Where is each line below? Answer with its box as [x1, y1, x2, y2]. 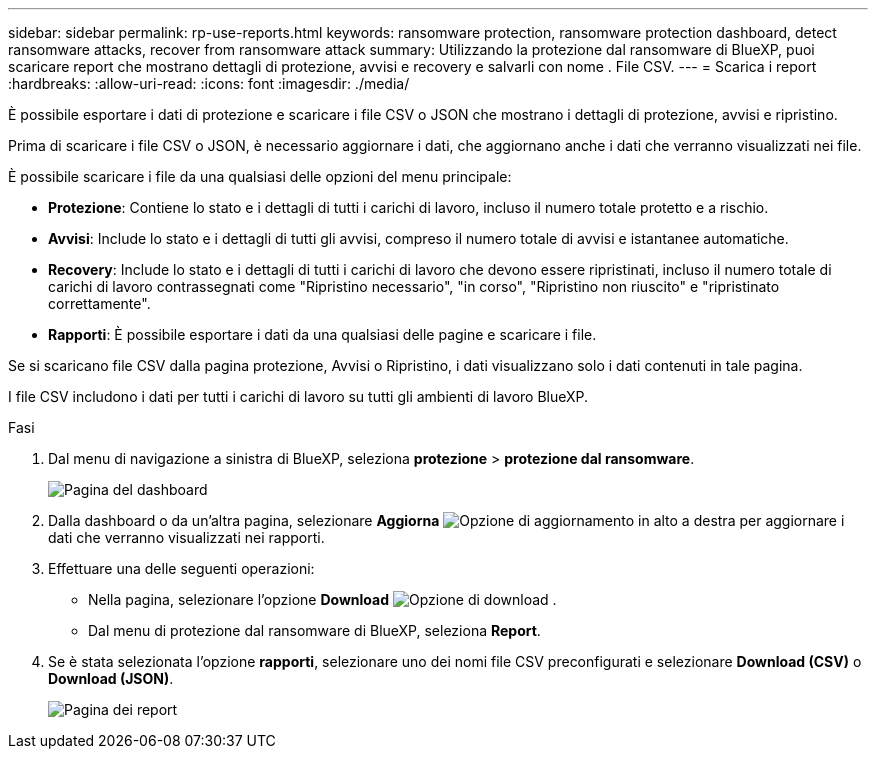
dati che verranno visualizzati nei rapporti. [48, 529, 325, 546]
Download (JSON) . [48, 670, 174, 687]
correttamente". [48, 295, 151, 312]
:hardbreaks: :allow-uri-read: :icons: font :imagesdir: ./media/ [8, 75, 410, 92]
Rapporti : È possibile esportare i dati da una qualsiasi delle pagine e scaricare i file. [48, 326, 597, 343]
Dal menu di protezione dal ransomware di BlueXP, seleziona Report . [88, 622, 541, 639]
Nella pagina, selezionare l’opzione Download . [88, 591, 557, 608]
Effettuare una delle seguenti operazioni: [48, 560, 315, 577]
